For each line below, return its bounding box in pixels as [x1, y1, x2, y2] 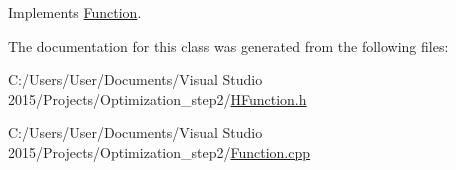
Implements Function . [8, 2, 142, 22]
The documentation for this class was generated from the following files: [8, 35, 449, 56]
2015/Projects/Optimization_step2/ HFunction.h [8, 88, 307, 109]
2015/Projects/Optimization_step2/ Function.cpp [8, 141, 311, 162]
